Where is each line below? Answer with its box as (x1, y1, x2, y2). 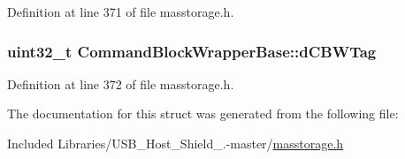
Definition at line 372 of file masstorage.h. (7, 74, 234, 93)
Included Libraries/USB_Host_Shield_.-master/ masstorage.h (7, 134, 344, 152)
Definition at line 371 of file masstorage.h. (7, 3, 234, 20)
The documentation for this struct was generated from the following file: (7, 104, 399, 123)
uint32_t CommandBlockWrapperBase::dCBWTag (7, 40, 377, 62)
